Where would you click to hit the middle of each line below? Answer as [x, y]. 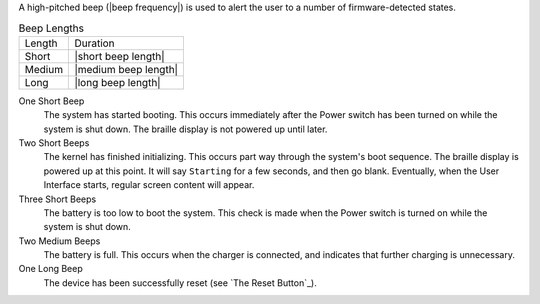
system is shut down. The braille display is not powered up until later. [185, 129]
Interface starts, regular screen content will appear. [149, 185]
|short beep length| [119, 56]
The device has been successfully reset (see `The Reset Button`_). [180, 282]
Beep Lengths [51, 28]
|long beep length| [117, 82]
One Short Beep [51, 101]
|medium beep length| [126, 69]
